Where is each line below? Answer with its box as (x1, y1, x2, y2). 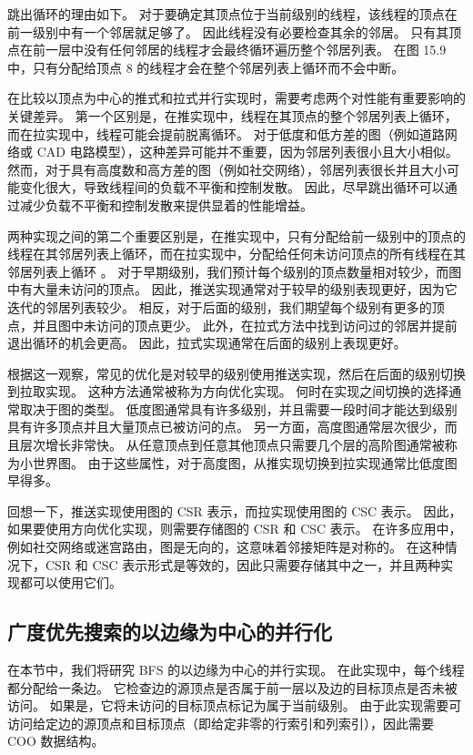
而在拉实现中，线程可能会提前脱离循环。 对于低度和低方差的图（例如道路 (7, 124, 445, 143)
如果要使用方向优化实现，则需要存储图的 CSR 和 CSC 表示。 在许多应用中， (7, 519, 462, 538)
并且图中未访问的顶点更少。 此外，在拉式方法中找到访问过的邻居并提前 (32, 315, 458, 334)
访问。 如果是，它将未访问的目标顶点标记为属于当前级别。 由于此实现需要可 (7, 696, 462, 715)
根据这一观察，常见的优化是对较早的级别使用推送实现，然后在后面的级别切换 (7, 363, 466, 383)
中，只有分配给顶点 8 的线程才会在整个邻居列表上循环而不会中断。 (7, 57, 405, 77)
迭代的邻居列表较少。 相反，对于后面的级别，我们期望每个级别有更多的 (7, 297, 432, 316)
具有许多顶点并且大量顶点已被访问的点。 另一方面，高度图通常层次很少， (7, 417, 445, 436)
